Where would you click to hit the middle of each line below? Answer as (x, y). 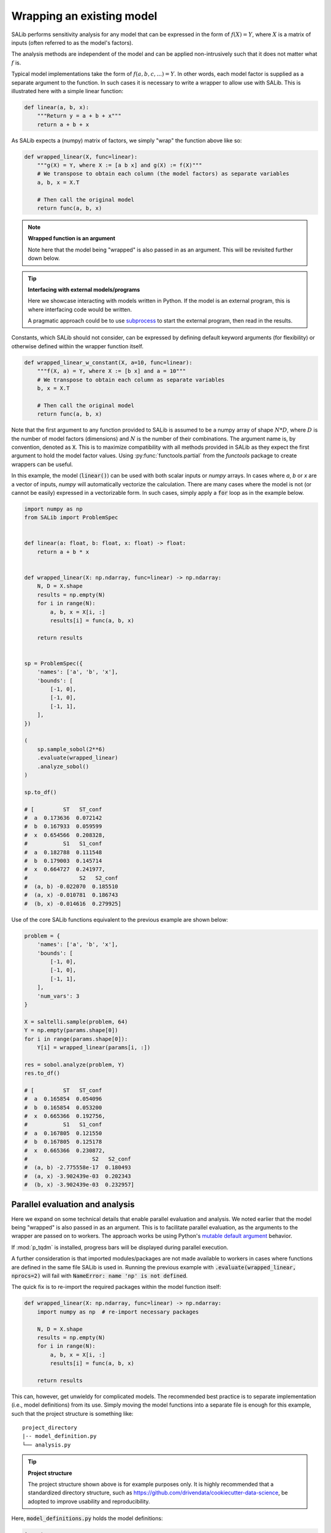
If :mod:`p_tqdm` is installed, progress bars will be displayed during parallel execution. (120, 1247)
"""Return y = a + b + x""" (79, 116)
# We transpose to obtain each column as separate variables (131, 380)
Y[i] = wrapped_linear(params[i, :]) (94, 1047)
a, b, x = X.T (58, 182)
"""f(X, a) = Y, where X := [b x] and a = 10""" (112, 371)
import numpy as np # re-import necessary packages (118, 1312)
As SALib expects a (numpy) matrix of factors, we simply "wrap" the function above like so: (127, 140)
